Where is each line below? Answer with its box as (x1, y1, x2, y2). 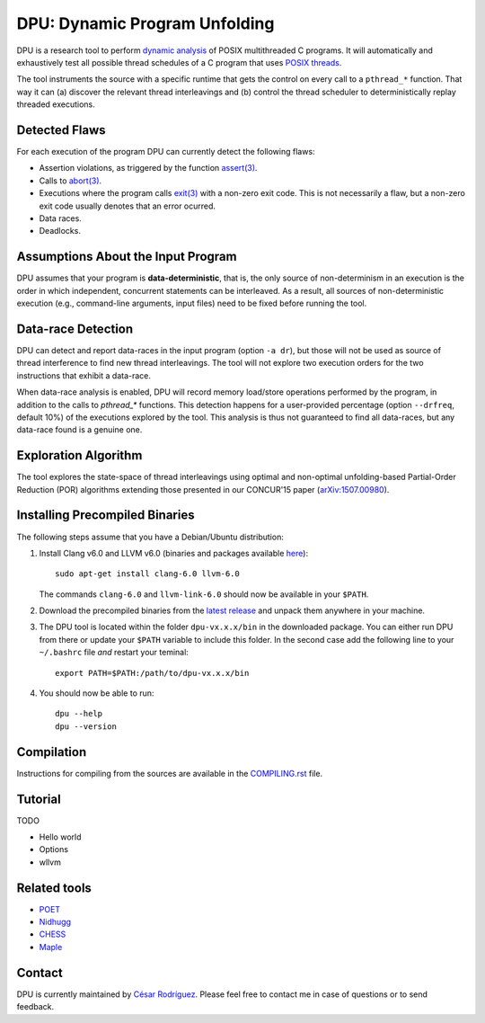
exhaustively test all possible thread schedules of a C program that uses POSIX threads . (16, 57, 342, 67)
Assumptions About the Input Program (16, 249, 237, 264)
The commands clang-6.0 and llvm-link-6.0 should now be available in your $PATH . (39, 589, 369, 600)
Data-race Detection (16, 321, 134, 336)
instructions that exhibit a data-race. (16, 369, 152, 381)
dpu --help (55, 708, 103, 719)
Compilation (16, 744, 87, 760)
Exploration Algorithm (16, 448, 143, 463)
